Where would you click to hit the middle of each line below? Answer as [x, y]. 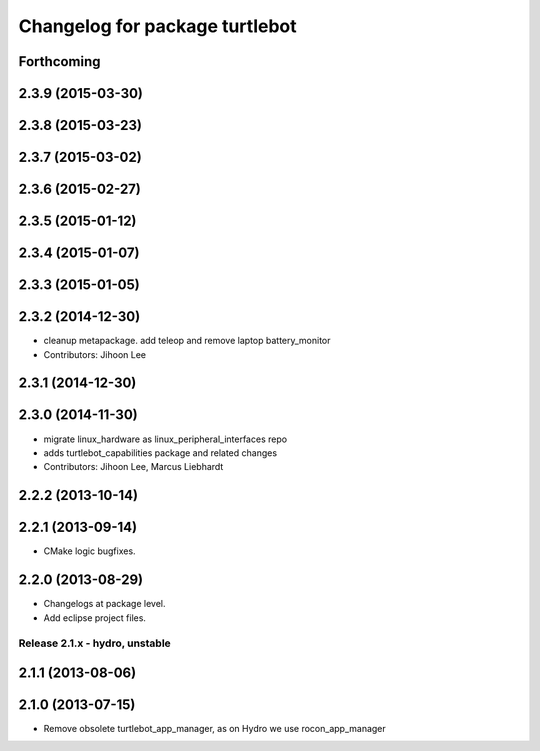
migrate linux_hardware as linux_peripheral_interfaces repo [165, 439]
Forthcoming [59, 61]
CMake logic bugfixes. [89, 551]
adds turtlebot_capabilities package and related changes [160, 452]
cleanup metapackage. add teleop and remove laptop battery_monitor [187, 341]
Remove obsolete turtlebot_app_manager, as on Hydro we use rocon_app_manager [215, 728]
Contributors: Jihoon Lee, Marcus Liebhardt [133, 467]
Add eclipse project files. [95, 617]
